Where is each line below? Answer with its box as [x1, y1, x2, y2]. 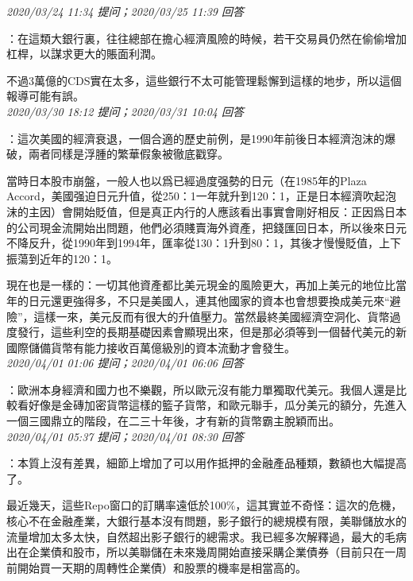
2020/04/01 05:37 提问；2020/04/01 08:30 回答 [6, 428, 244, 444]
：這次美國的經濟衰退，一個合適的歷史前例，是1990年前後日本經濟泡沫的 [6, 130, 384, 146]
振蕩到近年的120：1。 [6, 250, 118, 266]
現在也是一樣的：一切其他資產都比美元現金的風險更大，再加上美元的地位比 [6, 277, 396, 293]
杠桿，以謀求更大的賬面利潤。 [6, 45, 162, 62]
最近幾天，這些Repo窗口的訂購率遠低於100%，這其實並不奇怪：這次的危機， [6, 497, 403, 513]
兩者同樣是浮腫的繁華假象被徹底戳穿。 [28, 145, 229, 162]
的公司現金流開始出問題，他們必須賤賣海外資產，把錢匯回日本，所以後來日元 [6, 219, 407, 235]
